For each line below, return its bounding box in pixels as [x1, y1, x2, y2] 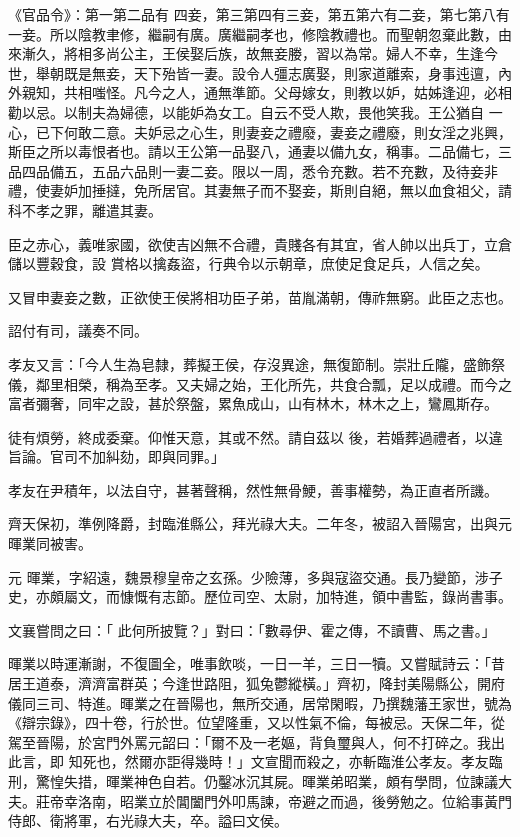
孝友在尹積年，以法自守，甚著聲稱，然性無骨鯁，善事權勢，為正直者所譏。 [8, 479, 498, 500]
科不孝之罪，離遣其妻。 [8, 199, 162, 220]
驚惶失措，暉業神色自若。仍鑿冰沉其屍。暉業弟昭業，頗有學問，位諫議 [35, 771, 498, 791]
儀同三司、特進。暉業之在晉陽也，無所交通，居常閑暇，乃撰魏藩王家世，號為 [8, 692, 512, 713]
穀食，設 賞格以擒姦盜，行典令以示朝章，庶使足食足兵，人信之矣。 [49, 253, 489, 274]
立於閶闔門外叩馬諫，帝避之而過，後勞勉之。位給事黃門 [147, 790, 512, 811]
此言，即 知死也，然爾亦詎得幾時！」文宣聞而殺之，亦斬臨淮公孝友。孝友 [8, 751, 489, 772]
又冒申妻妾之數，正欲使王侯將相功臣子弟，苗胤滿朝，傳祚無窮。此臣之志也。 [8, 286, 512, 307]
